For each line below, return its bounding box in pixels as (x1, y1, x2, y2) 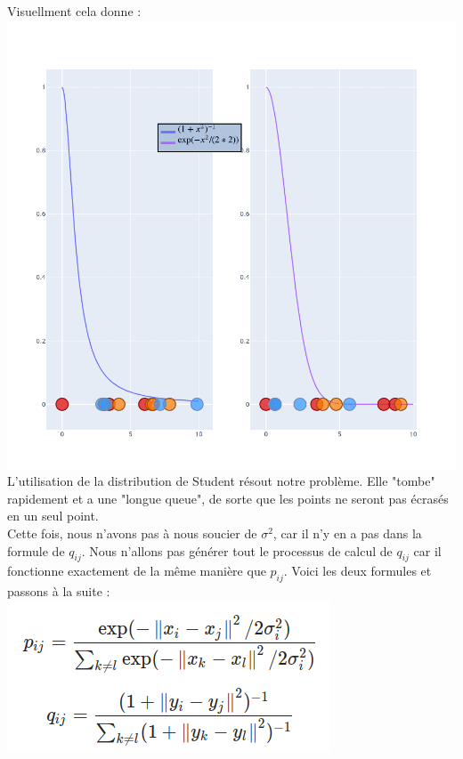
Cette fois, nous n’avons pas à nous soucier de (7, 523, 257, 542)
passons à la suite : (7, 582, 110, 601)
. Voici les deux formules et (283, 561, 432, 580)
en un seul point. (7, 506, 99, 525)
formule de (7, 541, 65, 560)
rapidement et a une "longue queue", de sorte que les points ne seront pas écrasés (7, 489, 449, 507)
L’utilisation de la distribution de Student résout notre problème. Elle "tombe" (7, 472, 435, 490)
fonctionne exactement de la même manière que (7, 561, 266, 580)
